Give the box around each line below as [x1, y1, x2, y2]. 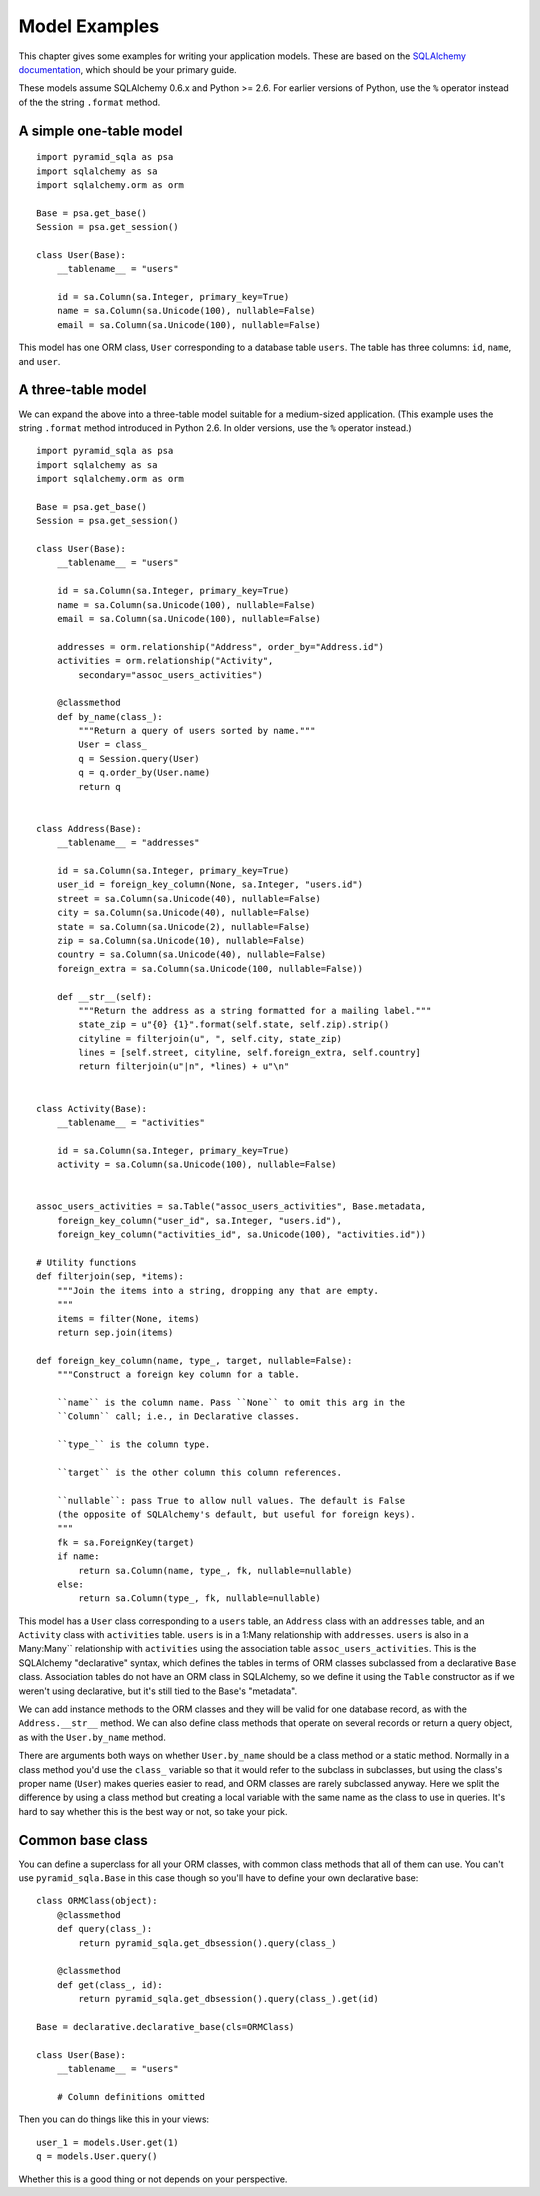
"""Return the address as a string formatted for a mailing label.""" [78, 1005, 432, 1016]
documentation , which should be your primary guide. [18, 63, 237, 75]
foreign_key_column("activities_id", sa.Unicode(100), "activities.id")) [56, 1229, 427, 1240]
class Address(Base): [36, 823, 142, 834]
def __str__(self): [56, 991, 153, 1002]
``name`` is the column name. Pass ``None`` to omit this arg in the [56, 1396, 406, 1408]
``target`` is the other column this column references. [56, 1466, 342, 1478]
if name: [56, 1551, 100, 1562]
